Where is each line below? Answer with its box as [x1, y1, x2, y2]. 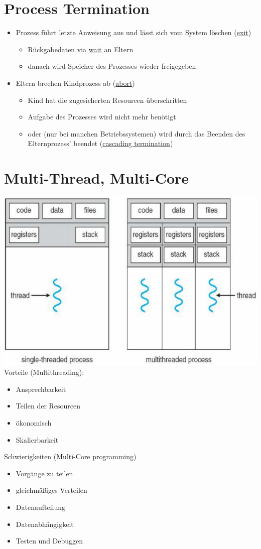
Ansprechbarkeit [16, 383, 66, 394]
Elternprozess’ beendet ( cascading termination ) [28, 138, 173, 149]
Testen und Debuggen [16, 535, 83, 546]
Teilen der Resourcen [16, 400, 81, 411]
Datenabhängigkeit [16, 518, 74, 529]
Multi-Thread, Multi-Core [4, 168, 189, 188]
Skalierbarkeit [16, 434, 59, 445]
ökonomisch [16, 417, 52, 428]
